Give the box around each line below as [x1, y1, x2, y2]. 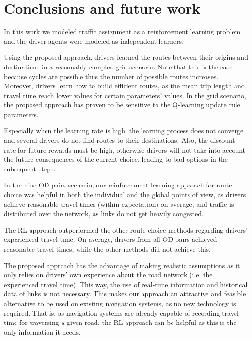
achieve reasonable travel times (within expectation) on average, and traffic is [4, 199, 234, 209]
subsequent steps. [4, 163, 56, 173]
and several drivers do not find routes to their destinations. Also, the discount [4, 135, 235, 145]
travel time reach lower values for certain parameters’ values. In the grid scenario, [4, 90, 246, 100]
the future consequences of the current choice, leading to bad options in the [4, 154, 228, 164]
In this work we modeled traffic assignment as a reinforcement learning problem [4, 26, 241, 36]
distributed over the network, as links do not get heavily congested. [4, 208, 204, 219]
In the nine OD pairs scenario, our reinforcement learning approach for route [4, 180, 232, 190]
